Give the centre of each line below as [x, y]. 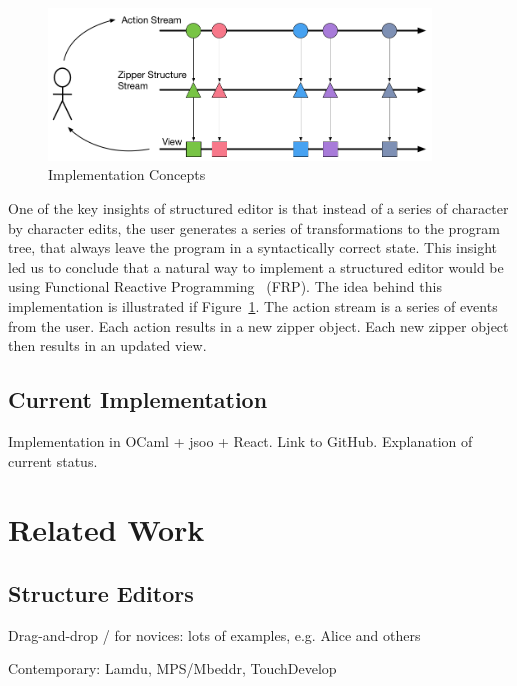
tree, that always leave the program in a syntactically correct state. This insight [252, 247]
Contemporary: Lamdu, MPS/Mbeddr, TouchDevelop [172, 668]
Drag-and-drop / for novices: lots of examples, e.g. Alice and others [214, 634]
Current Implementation [138, 399]
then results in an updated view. [107, 345]
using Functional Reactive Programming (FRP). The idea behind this [225, 286]
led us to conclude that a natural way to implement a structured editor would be [256, 266]
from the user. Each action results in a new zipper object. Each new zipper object [258, 325]
